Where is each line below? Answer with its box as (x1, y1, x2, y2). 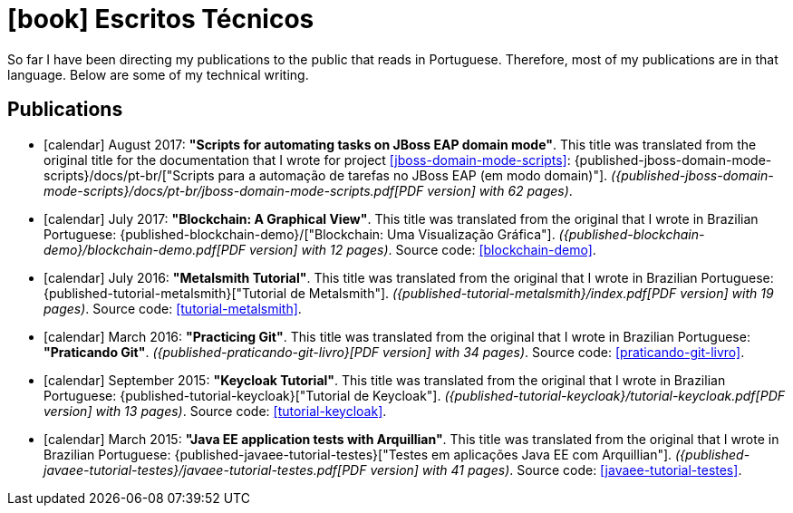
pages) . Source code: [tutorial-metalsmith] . (44, 300, 302, 316)
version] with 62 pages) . (427, 182, 573, 198)
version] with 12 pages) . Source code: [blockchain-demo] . (248, 241, 596, 257)
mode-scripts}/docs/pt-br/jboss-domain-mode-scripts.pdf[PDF (44, 182, 424, 198)
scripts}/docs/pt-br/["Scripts (44, 167, 215, 183)
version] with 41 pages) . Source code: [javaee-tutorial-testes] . (370, 461, 742, 478)
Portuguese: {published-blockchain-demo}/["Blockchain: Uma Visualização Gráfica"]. (44, 226, 556, 242)
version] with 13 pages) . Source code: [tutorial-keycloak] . (44, 402, 387, 419)
